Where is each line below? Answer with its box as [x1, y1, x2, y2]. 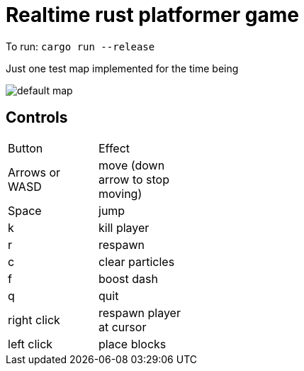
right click [8, 312, 60, 327]
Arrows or [8, 165, 61, 179]
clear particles [98, 254, 175, 269]
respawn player [98, 305, 181, 320]
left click [8, 336, 53, 351]
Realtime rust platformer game [6, 3, 299, 27]
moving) [98, 186, 142, 201]
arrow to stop [98, 172, 169, 187]
